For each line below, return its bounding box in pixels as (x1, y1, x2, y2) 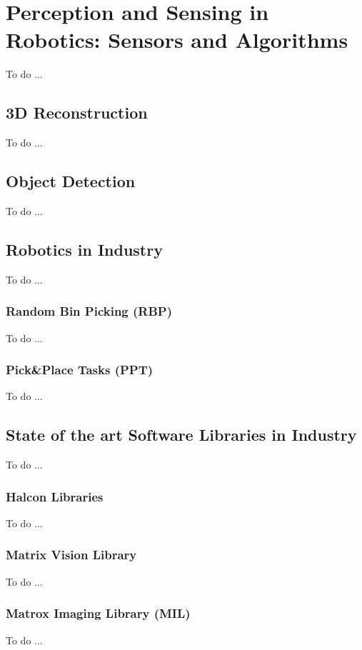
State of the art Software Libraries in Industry (6, 424, 357, 446)
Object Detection (6, 170, 136, 192)
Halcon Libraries (6, 487, 104, 505)
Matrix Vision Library (6, 546, 137, 564)
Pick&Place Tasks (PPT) (6, 361, 154, 379)
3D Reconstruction (6, 101, 148, 124)
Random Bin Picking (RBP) (6, 302, 173, 320)
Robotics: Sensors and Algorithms (6, 25, 348, 54)
